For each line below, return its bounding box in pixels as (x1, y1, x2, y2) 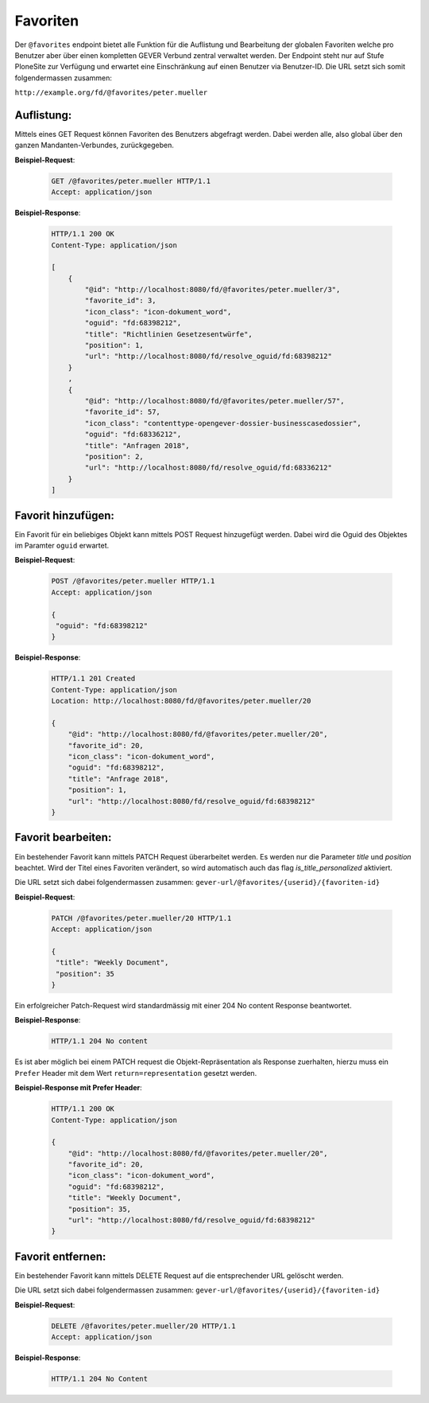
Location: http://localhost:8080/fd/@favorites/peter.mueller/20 (51, 696, 311, 706)
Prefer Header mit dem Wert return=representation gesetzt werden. (14, 1068, 257, 1078)
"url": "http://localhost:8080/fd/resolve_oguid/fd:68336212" (84, 463, 333, 473)
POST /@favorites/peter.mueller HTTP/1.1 (51, 577, 215, 586)
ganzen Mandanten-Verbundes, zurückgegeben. (14, 140, 174, 150)
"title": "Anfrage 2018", (68, 774, 169, 783)
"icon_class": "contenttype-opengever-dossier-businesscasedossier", (84, 419, 361, 427)
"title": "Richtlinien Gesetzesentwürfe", (84, 329, 253, 338)
